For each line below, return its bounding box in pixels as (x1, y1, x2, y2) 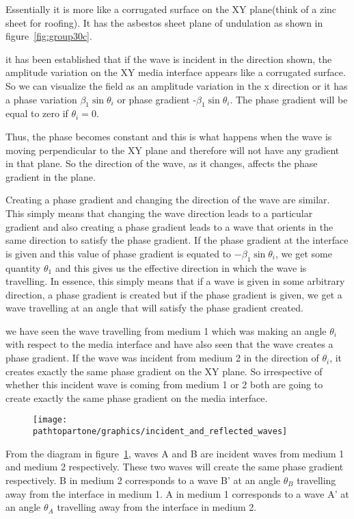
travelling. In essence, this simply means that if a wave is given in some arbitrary (5, 274, 345, 288)
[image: (33, 415, 68, 425)
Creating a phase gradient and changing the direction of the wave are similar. (5, 192, 330, 207)
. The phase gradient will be (230, 92, 348, 106)
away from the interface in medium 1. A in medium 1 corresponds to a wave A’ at (5, 486, 349, 501)
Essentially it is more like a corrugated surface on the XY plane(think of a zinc (5, 2, 337, 16)
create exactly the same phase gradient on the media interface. (5, 390, 268, 405)
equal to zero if (5, 106, 68, 121)
